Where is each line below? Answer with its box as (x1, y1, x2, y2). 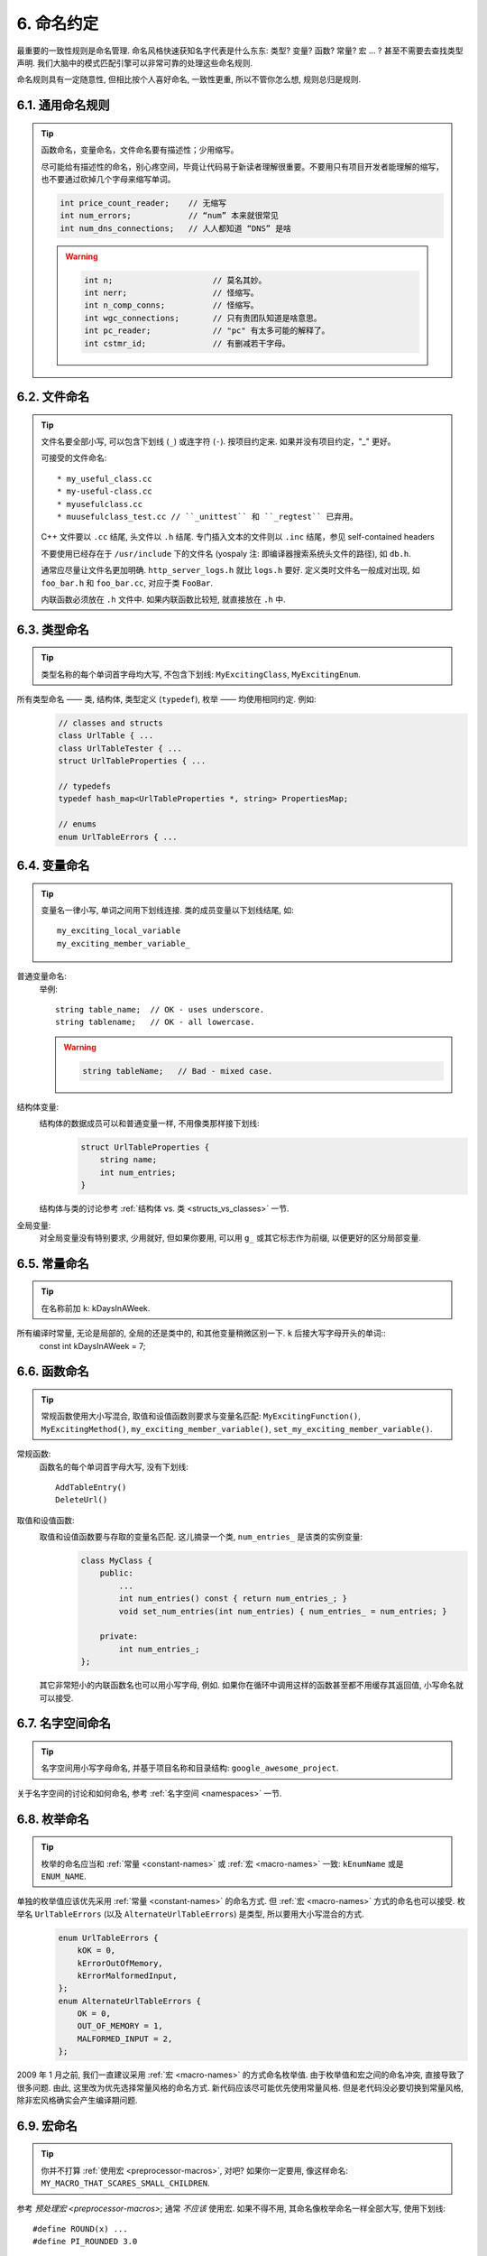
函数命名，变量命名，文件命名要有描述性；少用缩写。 (41, 144, 239, 155)
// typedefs (58, 781, 112, 791)
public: (99, 1568, 134, 1578)
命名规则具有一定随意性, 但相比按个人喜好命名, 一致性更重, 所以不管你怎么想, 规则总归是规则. (16, 74, 361, 85)
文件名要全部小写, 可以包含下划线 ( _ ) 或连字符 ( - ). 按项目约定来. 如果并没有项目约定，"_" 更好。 (41, 436, 396, 447)
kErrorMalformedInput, (77, 1970, 178, 1981)
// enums (58, 819, 97, 829)
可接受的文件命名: (41, 452, 107, 464)
